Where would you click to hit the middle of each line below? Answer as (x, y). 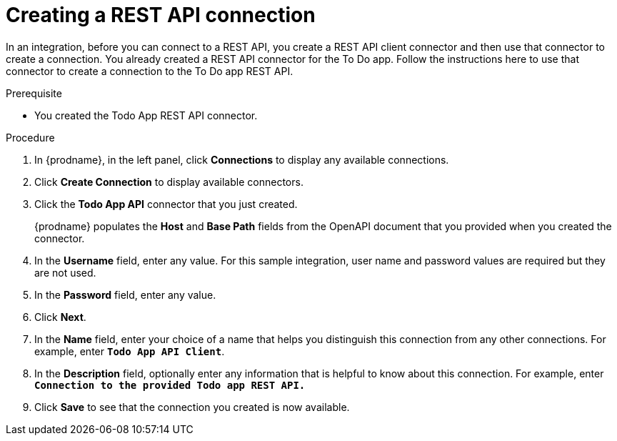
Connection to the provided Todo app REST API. (170, 385)
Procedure (30, 137)
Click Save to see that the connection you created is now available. (192, 407)
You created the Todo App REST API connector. (146, 115)
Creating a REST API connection (161, 15)
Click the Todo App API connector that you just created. (166, 204)
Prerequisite (34, 93)
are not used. (65, 272)
